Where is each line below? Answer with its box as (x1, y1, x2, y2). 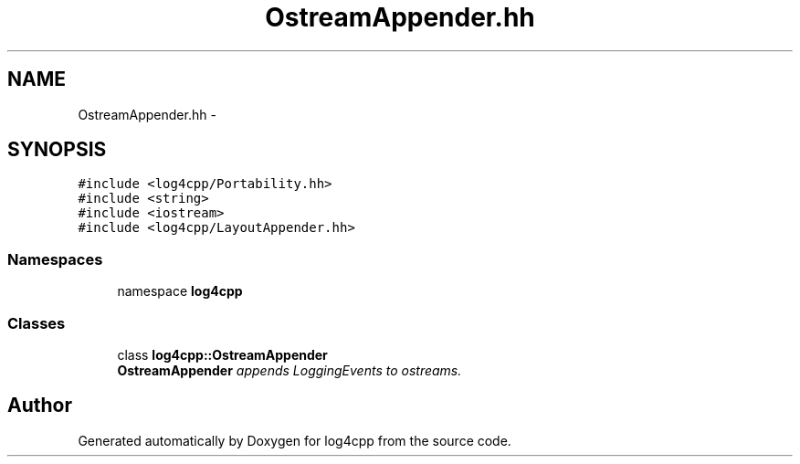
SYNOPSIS (7, 138, 107, 162)
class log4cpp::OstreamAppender (117, 346, 328, 363)
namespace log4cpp (117, 283, 243, 300)
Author (7, 394, 72, 417)
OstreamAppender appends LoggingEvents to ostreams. (117, 362, 462, 378)
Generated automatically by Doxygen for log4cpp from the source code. (78, 432, 511, 448)
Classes (7, 313, 66, 332)
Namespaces (7, 249, 103, 269)
